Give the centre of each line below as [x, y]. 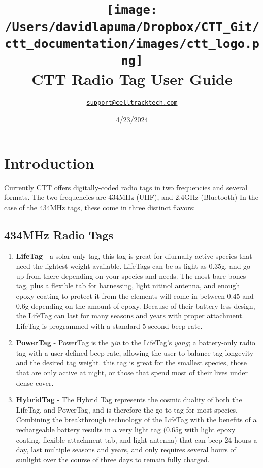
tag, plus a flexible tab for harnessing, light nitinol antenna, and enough [128, 286]
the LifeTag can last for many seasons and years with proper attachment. [130, 316]
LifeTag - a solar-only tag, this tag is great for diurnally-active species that [134, 256]
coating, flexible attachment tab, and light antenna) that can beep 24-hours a [137, 439]
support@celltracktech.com [132, 103]
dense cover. [35, 382]
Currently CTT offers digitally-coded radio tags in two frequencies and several [126, 187]
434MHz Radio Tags [59, 234]
